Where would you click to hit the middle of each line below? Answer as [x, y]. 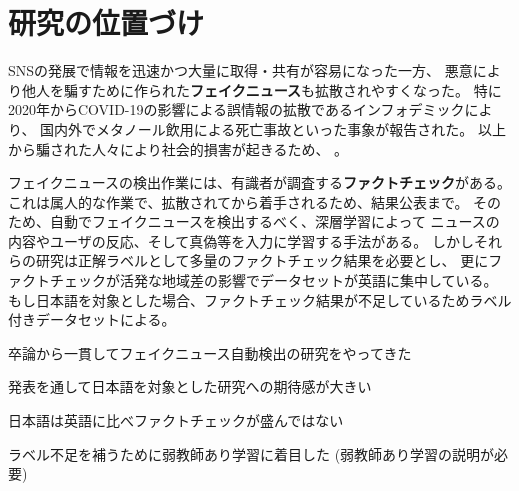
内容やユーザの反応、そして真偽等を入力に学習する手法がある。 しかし [241, 240]
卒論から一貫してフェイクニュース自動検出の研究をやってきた [210, 352]
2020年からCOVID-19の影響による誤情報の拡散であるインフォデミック [236, 109]
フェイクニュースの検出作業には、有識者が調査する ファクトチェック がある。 [260, 182]
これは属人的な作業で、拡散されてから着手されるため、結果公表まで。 [238, 201]
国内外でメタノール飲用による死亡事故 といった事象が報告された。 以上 [273, 128]
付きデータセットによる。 [92, 319]
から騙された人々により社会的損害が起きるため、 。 [178, 148]
